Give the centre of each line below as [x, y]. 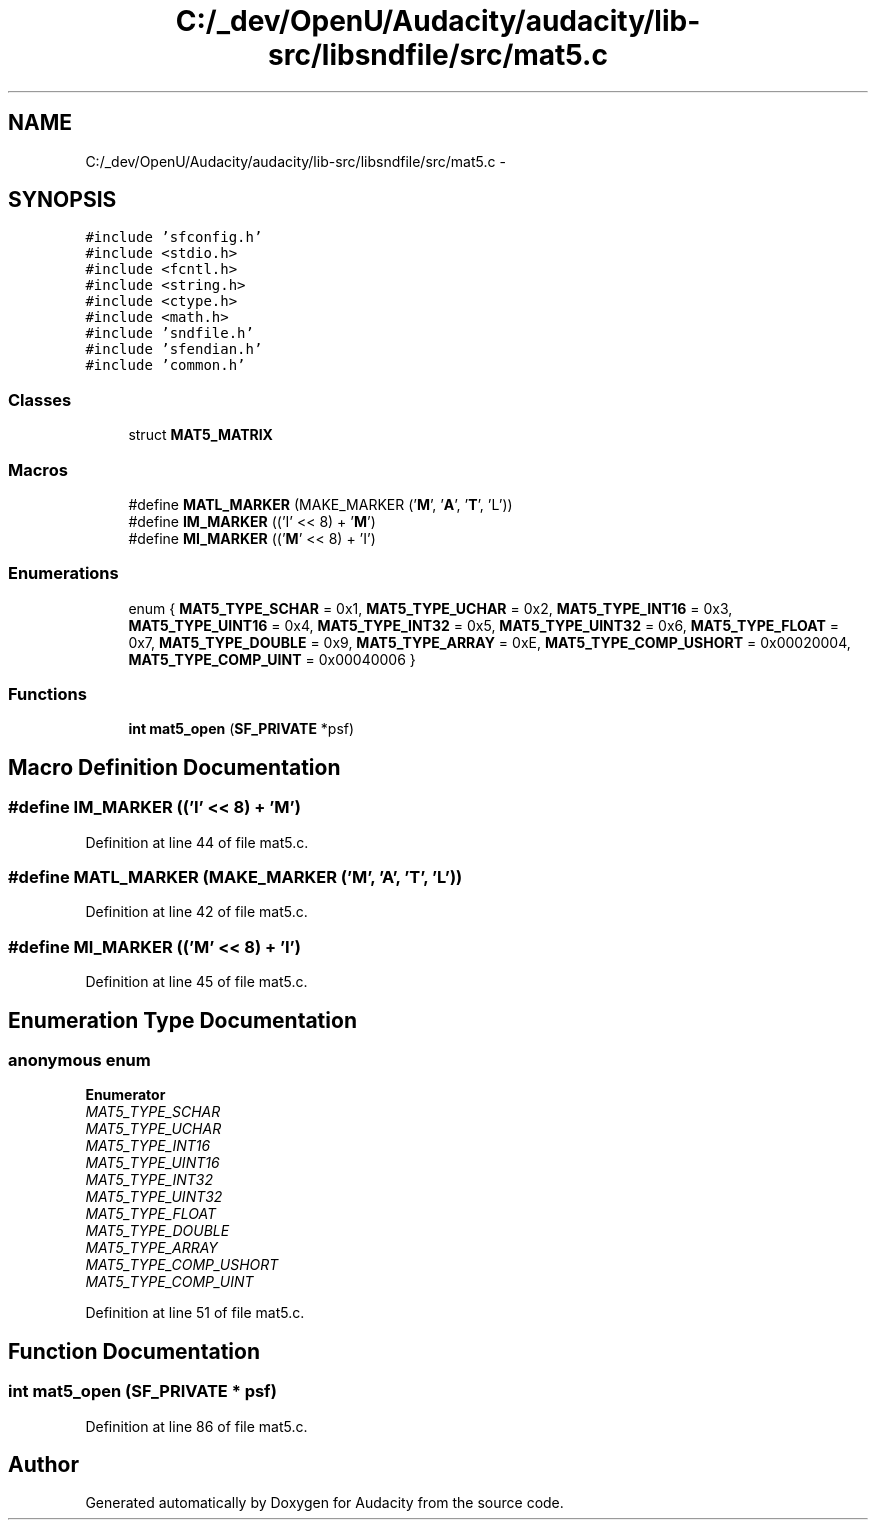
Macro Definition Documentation [174, 767]
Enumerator [125, 1095]
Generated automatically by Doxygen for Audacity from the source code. [324, 1503]
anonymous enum [79, 1060]
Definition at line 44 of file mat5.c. [197, 842]
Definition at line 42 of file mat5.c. [196, 912]
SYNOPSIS [62, 200]
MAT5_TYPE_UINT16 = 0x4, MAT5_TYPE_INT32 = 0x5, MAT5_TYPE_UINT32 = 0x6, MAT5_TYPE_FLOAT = [484, 625]
